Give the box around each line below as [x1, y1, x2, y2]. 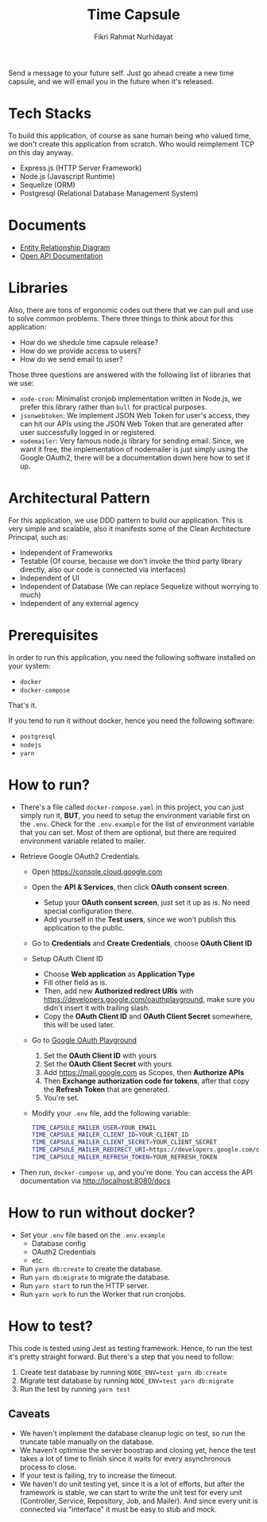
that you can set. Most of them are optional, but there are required [19, 827, 237, 837]
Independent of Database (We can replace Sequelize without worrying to [19, 581, 259, 591]
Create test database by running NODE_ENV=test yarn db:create [19, 1367, 228, 1376]
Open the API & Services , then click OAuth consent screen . [31, 882, 229, 891]
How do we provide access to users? [19, 346, 141, 355]
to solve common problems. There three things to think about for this [8, 313, 234, 323]
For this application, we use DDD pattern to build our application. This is [8, 515, 244, 525]
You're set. [43, 1093, 79, 1102]
